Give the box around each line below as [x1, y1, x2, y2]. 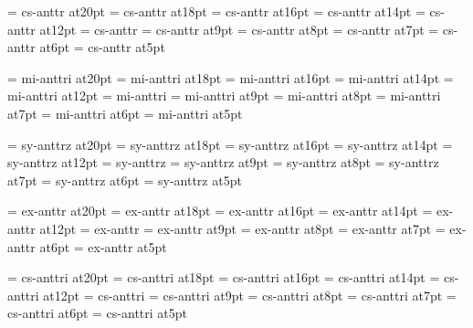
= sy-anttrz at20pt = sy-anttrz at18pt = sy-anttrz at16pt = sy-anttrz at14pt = [7, 134, 453, 153]
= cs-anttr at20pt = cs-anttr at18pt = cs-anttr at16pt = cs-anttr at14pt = [7, 2, 426, 20]
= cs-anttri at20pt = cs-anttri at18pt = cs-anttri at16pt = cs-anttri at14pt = [7, 268, 440, 287]
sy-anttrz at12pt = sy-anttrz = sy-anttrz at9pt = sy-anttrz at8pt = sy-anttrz [7, 153, 439, 172]
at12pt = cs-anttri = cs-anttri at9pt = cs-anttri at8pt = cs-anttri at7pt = [43, 285, 457, 304]
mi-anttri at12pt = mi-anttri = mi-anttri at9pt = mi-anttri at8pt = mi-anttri [7, 86, 441, 105]
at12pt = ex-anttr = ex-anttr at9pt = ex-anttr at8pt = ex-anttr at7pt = [39, 218, 446, 238]
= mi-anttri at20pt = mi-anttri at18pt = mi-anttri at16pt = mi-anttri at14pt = [7, 68, 454, 87]
